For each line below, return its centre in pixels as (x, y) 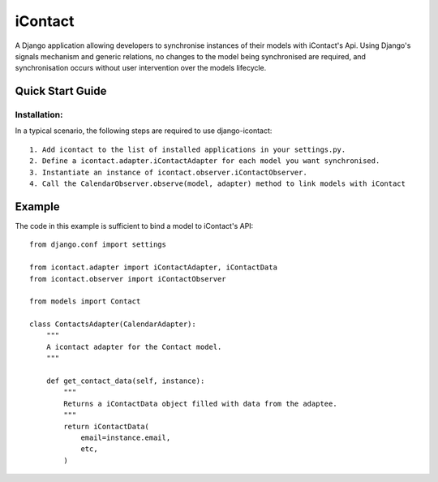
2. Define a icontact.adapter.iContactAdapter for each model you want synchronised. (205, 161)
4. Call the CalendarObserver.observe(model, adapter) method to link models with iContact (217, 184)
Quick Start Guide (61, 91)
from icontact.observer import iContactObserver (128, 279)
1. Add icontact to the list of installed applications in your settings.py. (188, 149)
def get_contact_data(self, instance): (125, 381)
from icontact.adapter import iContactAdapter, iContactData (153, 267)
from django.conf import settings (98, 245)
